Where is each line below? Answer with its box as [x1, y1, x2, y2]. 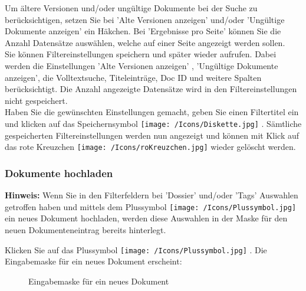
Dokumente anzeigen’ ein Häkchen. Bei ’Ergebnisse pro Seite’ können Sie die [5, 25, 281, 37]
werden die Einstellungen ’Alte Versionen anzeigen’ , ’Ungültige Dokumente [5, 59, 278, 71]
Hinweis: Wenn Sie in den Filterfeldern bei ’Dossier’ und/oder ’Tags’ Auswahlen [5, 189, 298, 201]
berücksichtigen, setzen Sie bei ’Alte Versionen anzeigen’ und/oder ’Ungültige [5, 13, 285, 25]
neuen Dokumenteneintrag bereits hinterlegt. [5, 223, 166, 236]
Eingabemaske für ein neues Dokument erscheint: [5, 255, 182, 267]
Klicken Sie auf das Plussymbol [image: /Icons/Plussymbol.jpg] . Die [5, 243, 267, 256]
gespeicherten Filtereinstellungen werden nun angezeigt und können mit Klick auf [5, 129, 300, 141]
